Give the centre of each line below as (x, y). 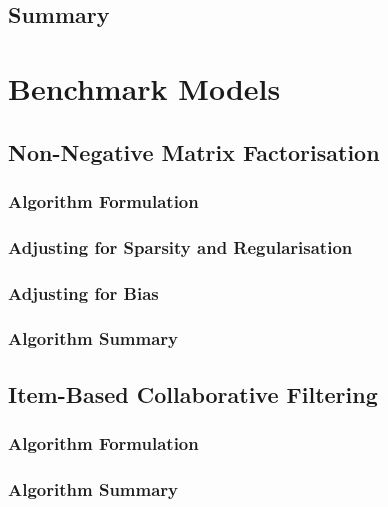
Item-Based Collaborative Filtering (193, 393)
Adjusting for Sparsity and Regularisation (180, 246)
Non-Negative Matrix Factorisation (194, 151)
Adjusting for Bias (83, 292)
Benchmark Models (144, 87)
